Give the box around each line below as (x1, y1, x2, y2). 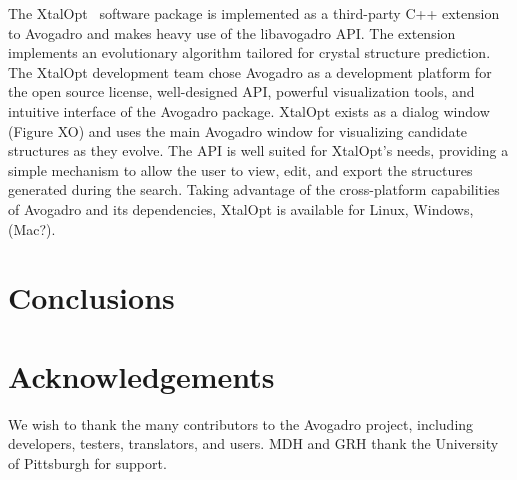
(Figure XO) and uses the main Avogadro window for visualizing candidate (8, 120, 468, 141)
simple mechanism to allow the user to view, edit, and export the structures (8, 159, 473, 180)
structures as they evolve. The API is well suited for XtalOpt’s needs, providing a (8, 140, 509, 161)
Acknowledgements (8, 355, 275, 396)
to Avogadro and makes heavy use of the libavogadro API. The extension (8, 22, 456, 43)
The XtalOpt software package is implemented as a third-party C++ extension (8, 3, 500, 23)
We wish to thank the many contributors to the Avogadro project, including (8, 413, 474, 434)
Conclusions (8, 277, 175, 318)
